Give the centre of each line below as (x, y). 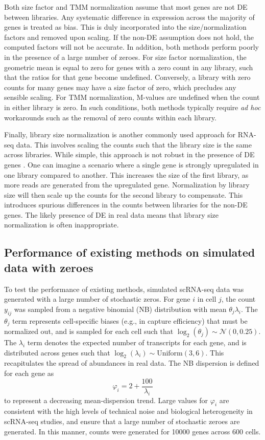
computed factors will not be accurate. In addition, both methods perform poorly (131, 47)
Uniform (170, 353)
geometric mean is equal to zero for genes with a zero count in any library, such (129, 67)
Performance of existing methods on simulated (130, 252)
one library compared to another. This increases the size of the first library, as (126, 174)
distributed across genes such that (57, 352)
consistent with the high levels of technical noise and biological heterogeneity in (128, 411)
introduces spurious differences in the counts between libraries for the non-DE (126, 205)
